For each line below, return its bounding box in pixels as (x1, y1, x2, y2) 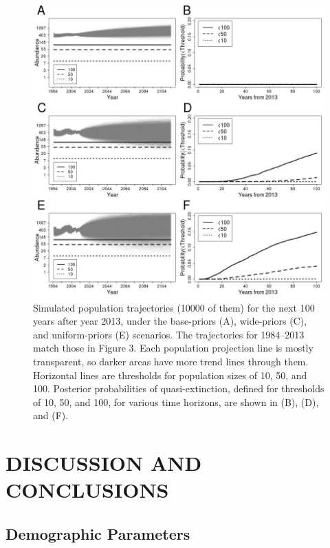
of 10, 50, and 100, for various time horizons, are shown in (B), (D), (33, 394, 319, 409)
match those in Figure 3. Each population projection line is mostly (33, 341, 313, 355)
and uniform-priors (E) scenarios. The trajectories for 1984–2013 (33, 327, 305, 341)
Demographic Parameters (5, 522, 190, 544)
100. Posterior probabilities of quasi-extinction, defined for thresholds (33, 381, 324, 396)
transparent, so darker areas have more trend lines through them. (33, 354, 309, 368)
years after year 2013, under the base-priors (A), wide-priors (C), (33, 314, 307, 328)
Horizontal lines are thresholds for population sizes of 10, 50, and (33, 367, 307, 382)
